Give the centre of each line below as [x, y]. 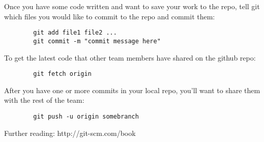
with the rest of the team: [44, 100]
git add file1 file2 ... [75, 33]
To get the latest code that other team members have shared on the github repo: [130, 57]
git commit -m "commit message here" [97, 41]
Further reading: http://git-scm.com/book [70, 133]
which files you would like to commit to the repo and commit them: [110, 16]
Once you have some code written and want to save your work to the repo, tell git [132, 6]
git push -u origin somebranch [86, 116]
